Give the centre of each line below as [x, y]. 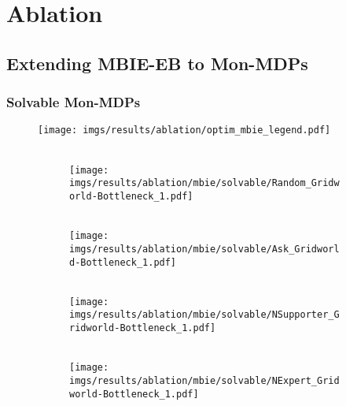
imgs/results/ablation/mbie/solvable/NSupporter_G [204, 315]
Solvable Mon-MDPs [74, 102]
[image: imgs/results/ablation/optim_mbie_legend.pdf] [184, 130]
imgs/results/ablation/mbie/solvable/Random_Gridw [204, 183]
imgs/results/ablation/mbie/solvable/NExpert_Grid [204, 380]
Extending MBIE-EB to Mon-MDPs [157, 63]
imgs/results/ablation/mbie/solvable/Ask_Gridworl [204, 249]
